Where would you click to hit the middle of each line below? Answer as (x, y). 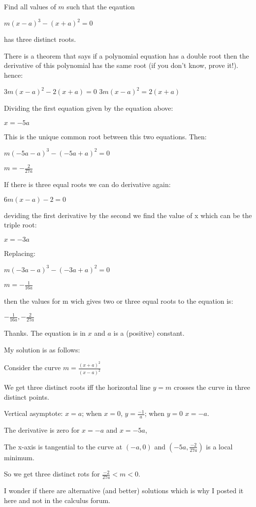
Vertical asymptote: (33, 413)
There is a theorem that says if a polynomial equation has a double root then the (127, 55)
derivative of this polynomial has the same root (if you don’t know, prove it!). (121, 65)
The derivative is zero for (42, 430)
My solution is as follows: (42, 349)
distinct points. (27, 396)
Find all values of (30, 6)
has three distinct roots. (40, 39)
